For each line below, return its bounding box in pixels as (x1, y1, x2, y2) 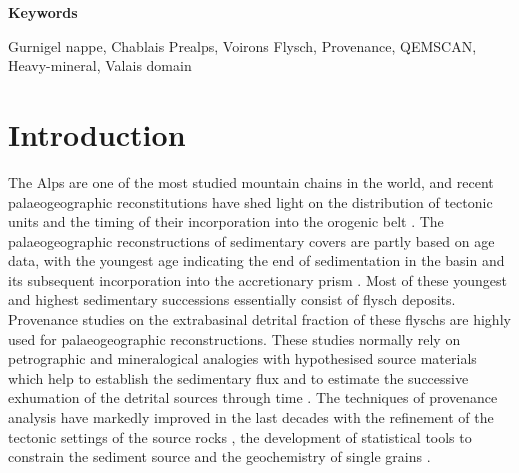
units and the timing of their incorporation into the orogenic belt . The (8, 211, 444, 232)
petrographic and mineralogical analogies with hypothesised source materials (8, 348, 477, 369)
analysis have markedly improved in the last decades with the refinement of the (8, 407, 494, 428)
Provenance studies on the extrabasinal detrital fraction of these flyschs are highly (8, 309, 511, 330)
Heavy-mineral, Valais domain (8, 55, 192, 76)
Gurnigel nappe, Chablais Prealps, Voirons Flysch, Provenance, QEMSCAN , (8, 35, 477, 56)
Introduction (8, 113, 186, 154)
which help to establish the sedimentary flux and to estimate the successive (8, 367, 469, 388)
